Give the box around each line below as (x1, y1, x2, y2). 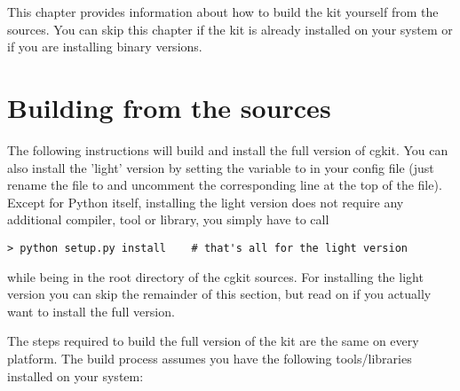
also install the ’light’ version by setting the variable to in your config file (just (7, 158, 434, 176)
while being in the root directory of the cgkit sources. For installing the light (7, 267, 424, 285)
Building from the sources (7, 89, 331, 125)
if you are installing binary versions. (7, 37, 202, 56)
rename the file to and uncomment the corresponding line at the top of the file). (7, 176, 442, 194)
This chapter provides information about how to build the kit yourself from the (7, 3, 439, 20)
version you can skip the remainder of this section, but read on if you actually (7, 285, 432, 303)
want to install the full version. (7, 301, 175, 320)
